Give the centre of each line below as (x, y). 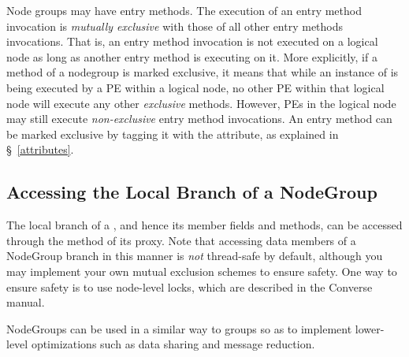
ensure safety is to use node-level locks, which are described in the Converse (190, 286)
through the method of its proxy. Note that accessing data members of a (181, 240)
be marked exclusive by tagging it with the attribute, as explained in (173, 134)
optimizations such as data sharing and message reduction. (173, 344)
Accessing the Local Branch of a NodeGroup (192, 192)
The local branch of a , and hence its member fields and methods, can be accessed (204, 225)
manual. (26, 302)
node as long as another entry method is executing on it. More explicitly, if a (192, 56)
